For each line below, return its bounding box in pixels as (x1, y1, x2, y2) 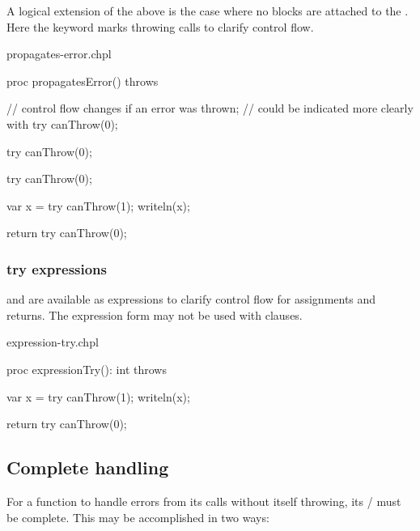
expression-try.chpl (6, 333, 99, 350)
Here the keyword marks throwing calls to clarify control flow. (6, 18, 314, 35)
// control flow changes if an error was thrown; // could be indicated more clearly (6, 100, 414, 117)
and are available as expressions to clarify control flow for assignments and (6, 291, 376, 308)
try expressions (6, 258, 108, 278)
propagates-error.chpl (6, 45, 112, 62)
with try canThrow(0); (6, 115, 118, 132)
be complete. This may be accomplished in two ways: (6, 508, 269, 525)
